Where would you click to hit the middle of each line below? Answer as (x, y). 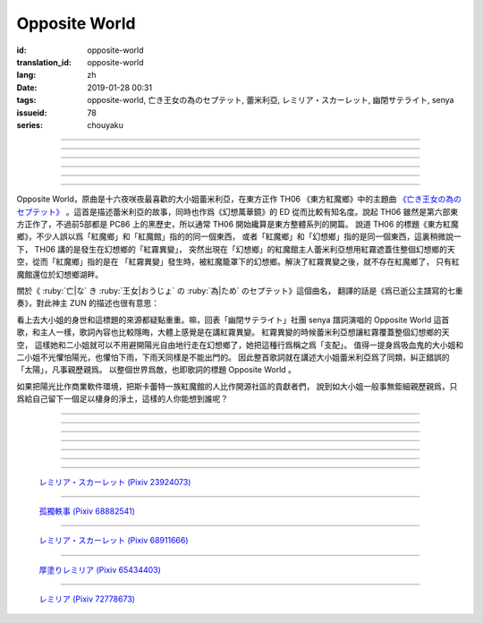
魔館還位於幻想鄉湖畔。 (59, 274)
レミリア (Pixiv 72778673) (87, 599)
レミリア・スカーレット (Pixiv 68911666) (114, 541)
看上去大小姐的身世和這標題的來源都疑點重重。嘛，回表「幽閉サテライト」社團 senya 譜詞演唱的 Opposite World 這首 (233, 320)
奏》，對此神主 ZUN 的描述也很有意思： (88, 303)
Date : (27, 87)
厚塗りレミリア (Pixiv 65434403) (100, 569)
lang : (26, 75)
